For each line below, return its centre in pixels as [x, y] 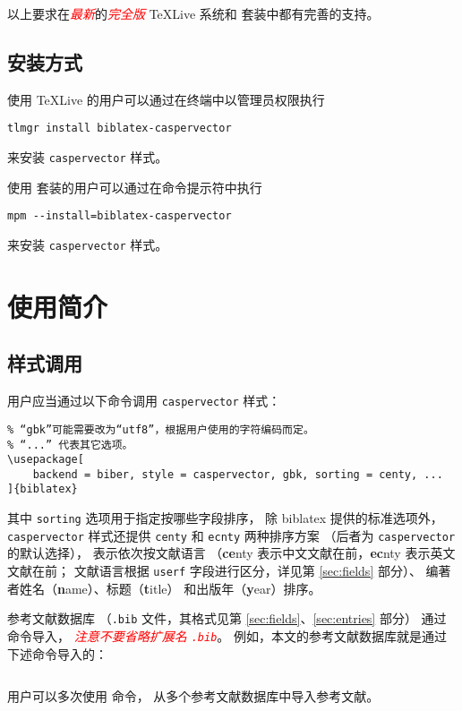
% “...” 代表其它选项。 [70, 445]
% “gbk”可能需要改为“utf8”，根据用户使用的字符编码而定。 [161, 429]
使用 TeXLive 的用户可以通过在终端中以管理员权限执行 [166, 99]
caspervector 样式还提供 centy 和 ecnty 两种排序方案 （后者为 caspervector [231, 535]
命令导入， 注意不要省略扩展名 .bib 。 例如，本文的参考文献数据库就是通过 [227, 635]
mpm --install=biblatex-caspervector [120, 216]
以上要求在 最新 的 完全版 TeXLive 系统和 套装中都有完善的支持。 [193, 13]
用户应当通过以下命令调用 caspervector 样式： [144, 401]
